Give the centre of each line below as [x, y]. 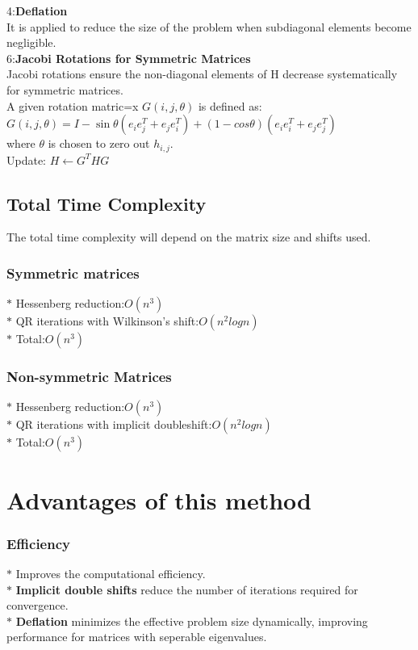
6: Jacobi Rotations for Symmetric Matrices [129, 58]
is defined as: [230, 105]
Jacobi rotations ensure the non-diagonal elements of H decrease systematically [202, 74]
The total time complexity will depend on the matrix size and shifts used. [189, 237]
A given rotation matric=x [73, 105]
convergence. [38, 605]
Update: [27, 159]
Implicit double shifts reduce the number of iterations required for [187, 589]
